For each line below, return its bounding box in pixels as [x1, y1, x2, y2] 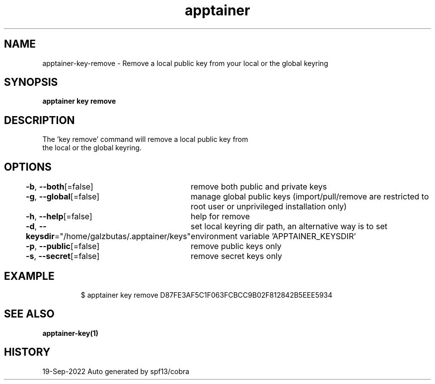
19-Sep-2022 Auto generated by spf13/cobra [42, 367, 190, 376]
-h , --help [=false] [26, 211, 92, 222]
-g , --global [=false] [26, 192, 100, 202]
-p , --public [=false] [26, 241, 100, 252]
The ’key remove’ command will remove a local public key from [42, 135, 248, 144]
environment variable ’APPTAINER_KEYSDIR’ [191, 231, 356, 242]
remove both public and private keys [191, 182, 327, 192]
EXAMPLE [4, 269, 55, 282]
